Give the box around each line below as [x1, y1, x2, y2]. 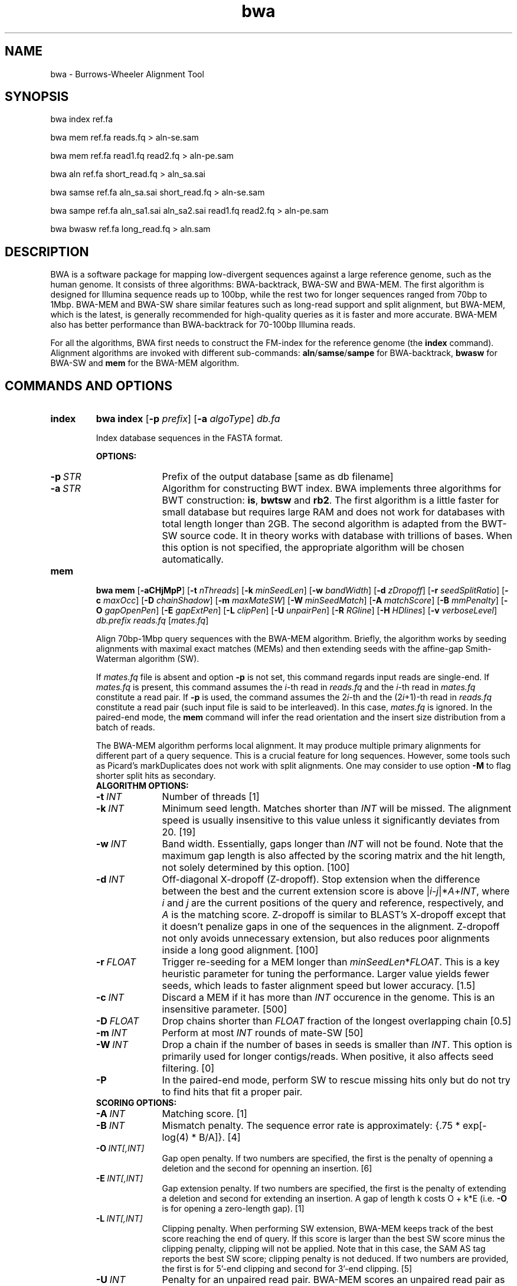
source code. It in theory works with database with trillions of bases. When [180, 530, 512, 542]
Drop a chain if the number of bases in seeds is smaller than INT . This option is [162, 1039, 512, 1051]
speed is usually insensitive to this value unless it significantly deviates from [162, 814, 500, 827]
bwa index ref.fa [50, 114, 113, 125]
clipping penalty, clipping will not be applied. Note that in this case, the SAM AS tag [162, 1243, 486, 1254]
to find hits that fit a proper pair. [162, 1086, 303, 1098]
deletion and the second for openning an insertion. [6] [162, 1163, 372, 1174]
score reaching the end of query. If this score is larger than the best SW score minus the [162, 1233, 505, 1244]
